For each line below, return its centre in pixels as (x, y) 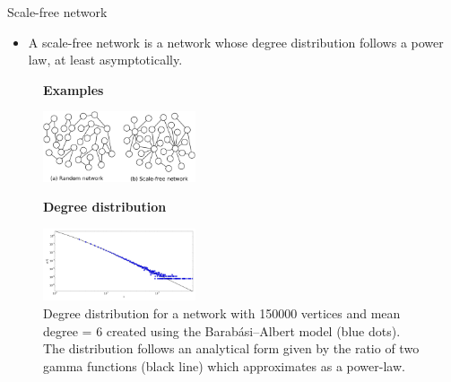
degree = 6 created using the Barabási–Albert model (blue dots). (222, 330)
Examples (74, 89)
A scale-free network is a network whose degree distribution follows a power (236, 42)
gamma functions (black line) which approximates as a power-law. (224, 365)
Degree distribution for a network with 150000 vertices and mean (222, 313)
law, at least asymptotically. (105, 60)
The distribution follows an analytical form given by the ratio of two (231, 348)
